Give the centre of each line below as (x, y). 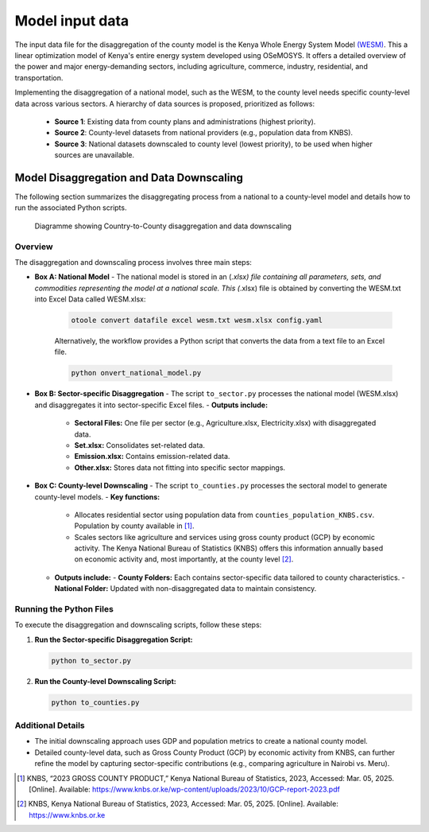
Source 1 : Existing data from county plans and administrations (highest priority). (185, 121)
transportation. (39, 78)
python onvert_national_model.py (136, 373)
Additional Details (50, 725)
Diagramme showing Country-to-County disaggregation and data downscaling (163, 226)
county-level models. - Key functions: (97, 496)
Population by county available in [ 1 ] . (134, 526)
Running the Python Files (64, 609)
